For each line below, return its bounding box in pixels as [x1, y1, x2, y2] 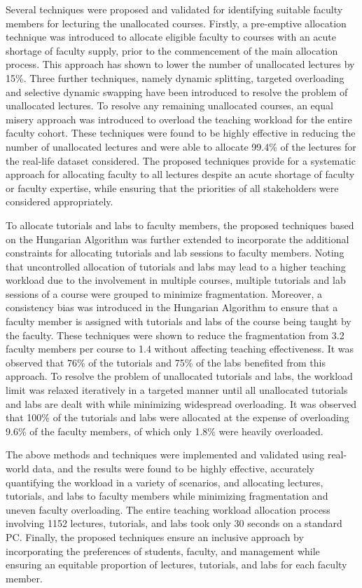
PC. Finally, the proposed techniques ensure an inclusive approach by [6, 529, 304, 544]
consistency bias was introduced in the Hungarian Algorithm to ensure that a [6, 300, 338, 315]
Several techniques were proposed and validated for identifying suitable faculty [6, 2, 343, 16]
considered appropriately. [6, 194, 113, 209]
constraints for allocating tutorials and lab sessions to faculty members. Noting [6, 245, 344, 260]
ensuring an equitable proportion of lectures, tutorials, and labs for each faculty [6, 557, 347, 572]
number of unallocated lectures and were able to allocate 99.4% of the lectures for [6, 139, 356, 153]
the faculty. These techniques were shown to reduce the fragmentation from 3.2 [6, 327, 344, 342]
